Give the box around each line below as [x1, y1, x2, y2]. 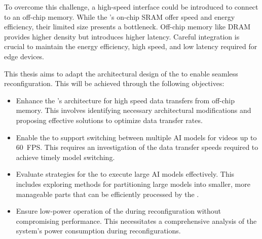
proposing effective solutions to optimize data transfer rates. [16, 114, 203, 125]
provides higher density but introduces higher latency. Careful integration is [4, 31, 240, 42]
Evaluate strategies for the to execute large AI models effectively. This [16, 169, 235, 179]
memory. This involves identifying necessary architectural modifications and [16, 105, 251, 115]
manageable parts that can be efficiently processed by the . [16, 188, 199, 199]
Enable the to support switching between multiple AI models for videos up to [16, 132, 257, 142]
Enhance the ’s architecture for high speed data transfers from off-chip [16, 95, 235, 105]
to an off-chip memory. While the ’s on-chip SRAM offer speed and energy [4, 11, 235, 22]
